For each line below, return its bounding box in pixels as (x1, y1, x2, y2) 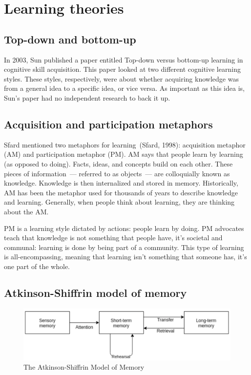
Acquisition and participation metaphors (4, 116, 213, 131)
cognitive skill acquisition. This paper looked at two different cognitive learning (4, 64, 241, 74)
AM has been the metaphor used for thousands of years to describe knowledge (4, 187, 238, 197)
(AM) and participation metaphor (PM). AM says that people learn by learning (4, 149, 243, 159)
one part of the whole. (4, 261, 70, 271)
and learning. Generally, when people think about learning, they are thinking (4, 197, 235, 207)
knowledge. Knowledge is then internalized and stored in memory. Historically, (4, 178, 238, 188)
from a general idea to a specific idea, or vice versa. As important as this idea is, (4, 83, 245, 93)
